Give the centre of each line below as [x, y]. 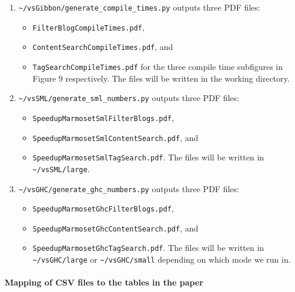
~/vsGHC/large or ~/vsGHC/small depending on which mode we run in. [162, 259]
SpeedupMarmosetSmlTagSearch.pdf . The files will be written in [148, 157]
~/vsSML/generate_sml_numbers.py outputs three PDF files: [129, 98]
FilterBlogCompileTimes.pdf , [88, 27]
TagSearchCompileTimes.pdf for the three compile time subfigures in [158, 66]
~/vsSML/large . [61, 168]
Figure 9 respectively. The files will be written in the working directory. [161, 78]
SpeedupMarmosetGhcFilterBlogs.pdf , [103, 208]
